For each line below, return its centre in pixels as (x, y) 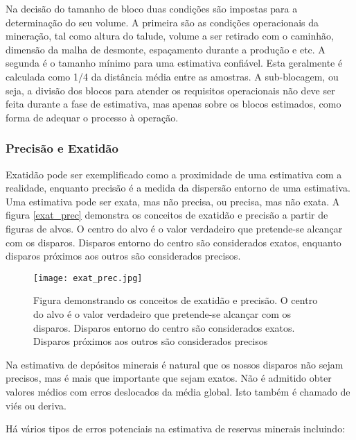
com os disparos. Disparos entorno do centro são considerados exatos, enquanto (173, 242)
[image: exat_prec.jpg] (88, 278)
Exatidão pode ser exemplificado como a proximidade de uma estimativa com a (174, 174)
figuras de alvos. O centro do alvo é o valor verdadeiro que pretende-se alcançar (174, 228)
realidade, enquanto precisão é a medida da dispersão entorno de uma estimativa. (178, 188)
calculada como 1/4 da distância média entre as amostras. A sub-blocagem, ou (172, 76)
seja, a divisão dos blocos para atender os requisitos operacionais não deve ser (170, 90)
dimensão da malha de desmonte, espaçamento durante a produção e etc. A (166, 49)
